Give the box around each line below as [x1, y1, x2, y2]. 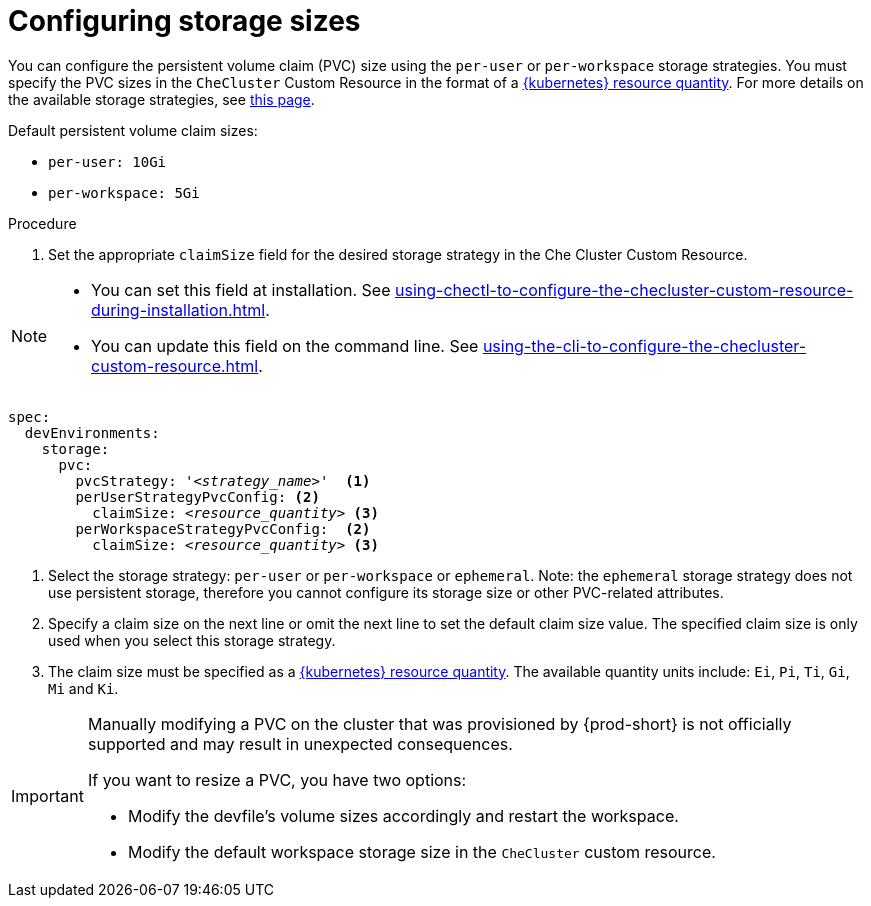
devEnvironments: [24, 424, 160, 441]
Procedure [8, 214, 77, 232]
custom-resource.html [91, 355, 259, 376]
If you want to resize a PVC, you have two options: [87, 769, 467, 790]
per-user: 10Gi [48, 153, 167, 170]
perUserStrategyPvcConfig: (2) [75, 488, 320, 505]
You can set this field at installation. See [91, 279, 391, 300]
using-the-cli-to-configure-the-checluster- [482, 335, 807, 356]
